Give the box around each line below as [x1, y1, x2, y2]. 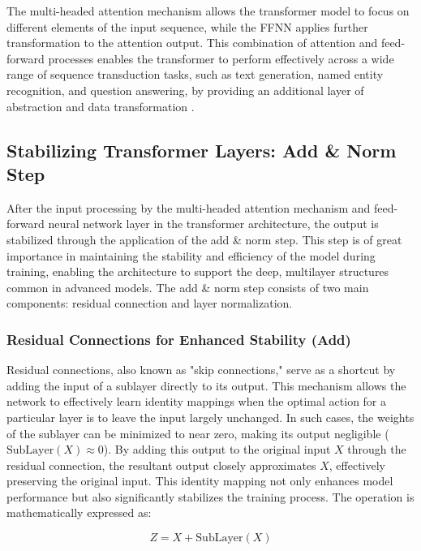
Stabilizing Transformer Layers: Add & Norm [6, 137, 397, 162]
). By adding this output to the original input [103, 441, 331, 458]
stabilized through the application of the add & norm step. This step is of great [6, 230, 402, 248]
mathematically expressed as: [6, 504, 152, 521]
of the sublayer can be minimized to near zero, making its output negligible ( [6, 424, 389, 441]
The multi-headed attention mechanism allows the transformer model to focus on [6, 2, 410, 19]
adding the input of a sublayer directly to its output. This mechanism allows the [6, 377, 406, 394]
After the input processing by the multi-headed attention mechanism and [6, 199, 371, 216]
